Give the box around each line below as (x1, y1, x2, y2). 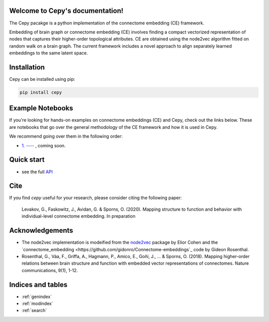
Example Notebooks (9, 104, 73, 112)
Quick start (9, 155, 45, 164)
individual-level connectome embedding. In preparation (21, 213, 135, 219)
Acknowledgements (9, 226, 73, 235)
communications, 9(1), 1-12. (21, 267, 78, 273)
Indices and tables (9, 280, 68, 289)
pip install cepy (19, 89, 62, 95)
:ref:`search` (21, 308, 47, 314)
